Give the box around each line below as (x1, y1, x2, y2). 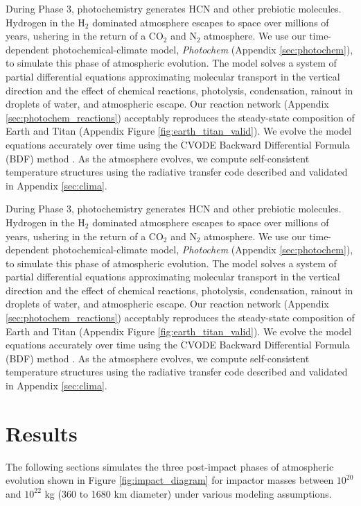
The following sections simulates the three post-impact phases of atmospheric (6, 459, 334, 473)
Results (6, 419, 78, 447)
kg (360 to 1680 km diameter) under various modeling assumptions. (44, 486, 332, 500)
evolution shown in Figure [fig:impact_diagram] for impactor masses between (6, 473, 334, 487)
